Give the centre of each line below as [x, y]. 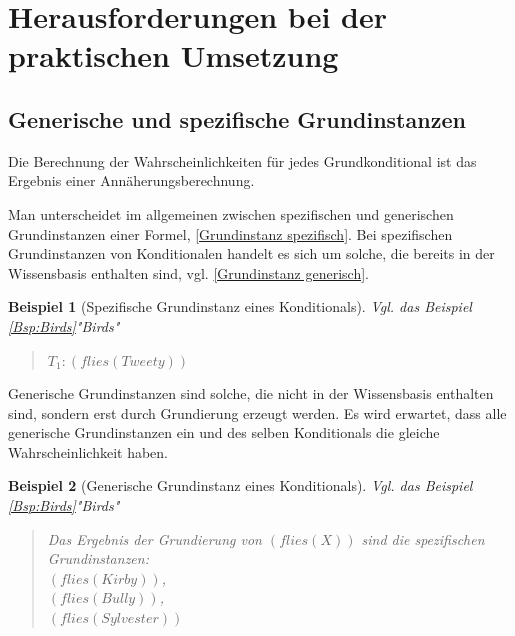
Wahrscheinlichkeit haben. [88, 451]
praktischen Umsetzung [173, 55]
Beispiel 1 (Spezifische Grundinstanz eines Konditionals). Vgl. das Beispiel [240, 306]
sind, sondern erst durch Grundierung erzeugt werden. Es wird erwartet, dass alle [257, 412]
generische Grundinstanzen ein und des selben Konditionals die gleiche [224, 432]
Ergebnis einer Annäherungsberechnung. [131, 180]
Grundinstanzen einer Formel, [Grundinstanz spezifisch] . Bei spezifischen [230, 233]
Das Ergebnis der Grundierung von [154, 538]
